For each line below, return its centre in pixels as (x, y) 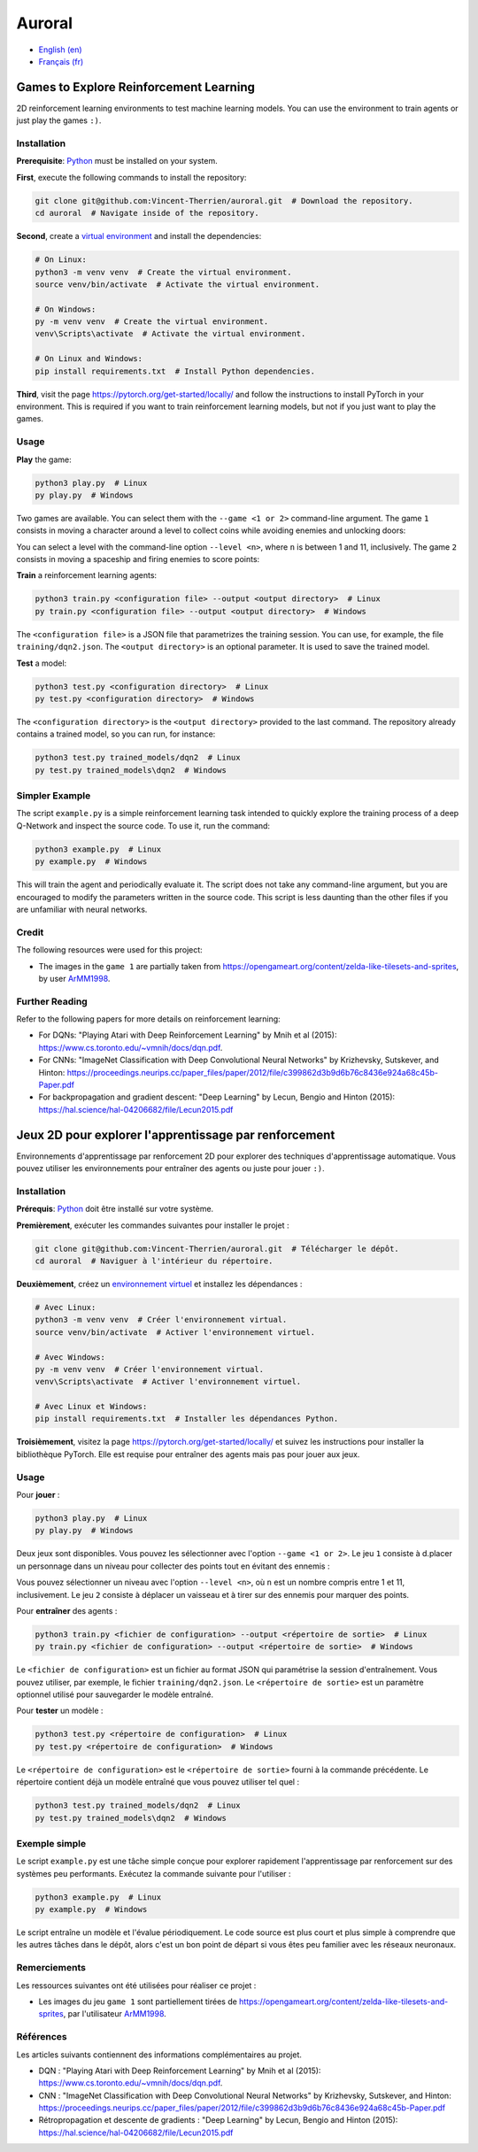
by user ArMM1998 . (74, 978)
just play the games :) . (59, 120)
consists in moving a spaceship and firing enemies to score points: (138, 559)
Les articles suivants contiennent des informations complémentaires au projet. (159, 2055)
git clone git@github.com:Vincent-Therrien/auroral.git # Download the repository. (224, 201)
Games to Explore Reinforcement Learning (136, 87)
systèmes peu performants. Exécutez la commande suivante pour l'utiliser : (154, 1873)
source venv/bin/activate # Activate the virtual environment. (177, 284)
